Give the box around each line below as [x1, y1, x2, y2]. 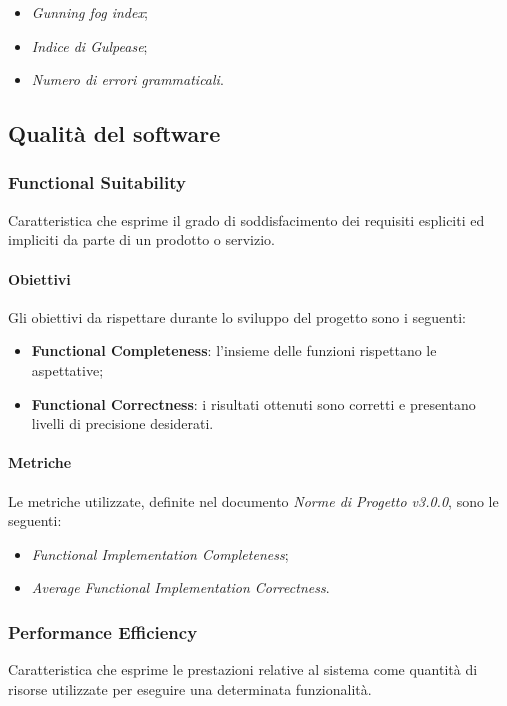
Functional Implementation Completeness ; [31, 543, 289, 564]
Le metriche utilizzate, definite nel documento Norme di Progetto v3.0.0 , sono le [8, 490, 499, 511]
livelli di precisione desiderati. [31, 413, 214, 434]
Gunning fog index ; [31, 2, 148, 22]
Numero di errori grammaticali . [31, 69, 224, 90]
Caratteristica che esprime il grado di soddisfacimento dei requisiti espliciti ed [8, 209, 485, 230]
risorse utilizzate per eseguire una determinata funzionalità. [8, 678, 372, 699]
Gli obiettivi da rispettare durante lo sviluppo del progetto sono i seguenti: [8, 306, 466, 327]
